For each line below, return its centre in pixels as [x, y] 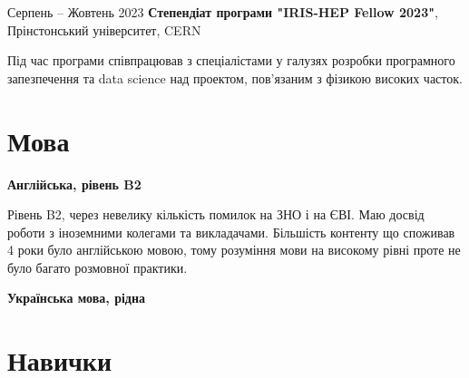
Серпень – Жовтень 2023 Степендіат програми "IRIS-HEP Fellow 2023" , [223, 12]
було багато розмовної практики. [98, 267]
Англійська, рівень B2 [74, 184]
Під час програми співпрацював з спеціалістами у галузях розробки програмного [231, 60]
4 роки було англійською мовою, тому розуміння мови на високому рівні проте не [234, 250]
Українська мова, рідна [76, 298]
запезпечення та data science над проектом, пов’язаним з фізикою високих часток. [235, 78]
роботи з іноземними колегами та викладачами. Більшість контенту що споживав [231, 232]
